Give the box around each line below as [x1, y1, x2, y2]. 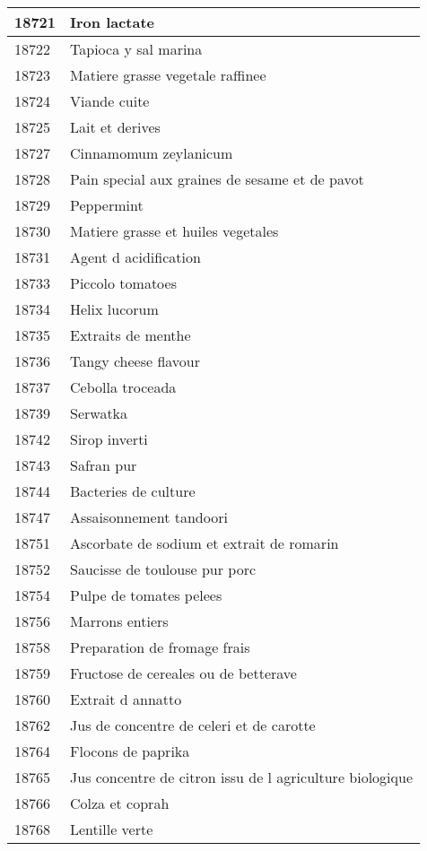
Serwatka [70, 403, 128, 423]
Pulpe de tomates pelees [70, 585, 222, 605]
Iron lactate [70, 12, 155, 32]
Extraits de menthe [70, 325, 191, 345]
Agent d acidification [70, 247, 201, 267]
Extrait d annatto [70, 689, 182, 709]
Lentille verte [70, 819, 153, 839]
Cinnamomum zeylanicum [70, 143, 233, 163]
